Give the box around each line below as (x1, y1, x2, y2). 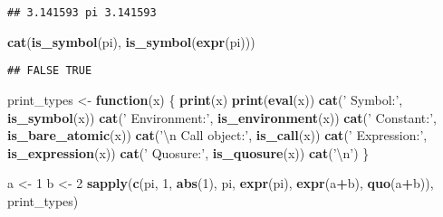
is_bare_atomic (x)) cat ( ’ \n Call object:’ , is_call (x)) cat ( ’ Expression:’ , (7, 126, 428, 145)
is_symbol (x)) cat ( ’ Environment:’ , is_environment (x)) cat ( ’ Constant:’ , (7, 108, 437, 127)
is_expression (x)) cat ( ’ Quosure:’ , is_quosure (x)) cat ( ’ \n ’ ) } (7, 143, 370, 162)
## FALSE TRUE (7, 64, 92, 78)
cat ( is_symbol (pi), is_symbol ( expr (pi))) (7, 32, 255, 51)
